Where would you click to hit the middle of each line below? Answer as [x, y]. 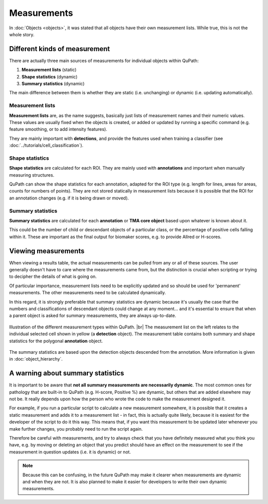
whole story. [22, 34]
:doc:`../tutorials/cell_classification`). [46, 145]
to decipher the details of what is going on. [53, 277]
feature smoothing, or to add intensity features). [58, 129]
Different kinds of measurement [60, 49]
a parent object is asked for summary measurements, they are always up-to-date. [93, 315]
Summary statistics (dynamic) [53, 84]
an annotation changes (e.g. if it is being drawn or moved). [69, 198]
